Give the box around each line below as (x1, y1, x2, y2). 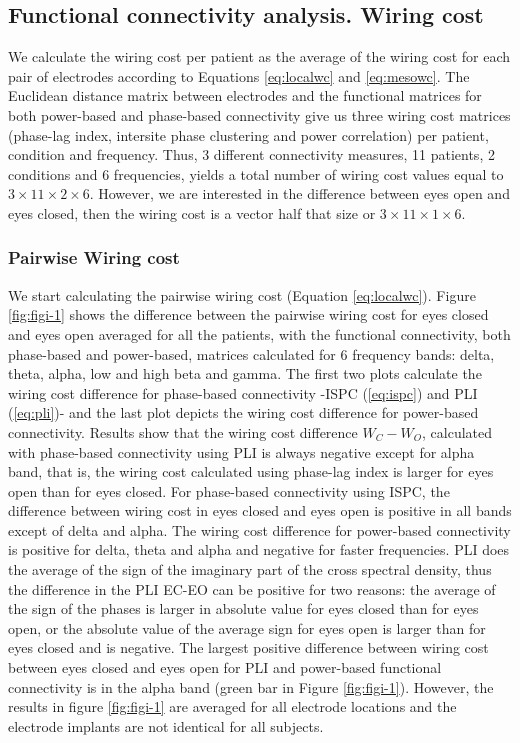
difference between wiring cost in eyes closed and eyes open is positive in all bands (8, 500, 512, 521)
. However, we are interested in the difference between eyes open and (89, 183, 510, 204)
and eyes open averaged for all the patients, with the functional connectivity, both (8, 323, 511, 344)
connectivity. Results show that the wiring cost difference (8, 421, 358, 442)
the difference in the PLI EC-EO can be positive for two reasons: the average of (8, 578, 496, 599)
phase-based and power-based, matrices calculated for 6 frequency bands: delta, (8, 343, 495, 364)
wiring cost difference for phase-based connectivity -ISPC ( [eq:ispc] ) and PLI (8, 382, 478, 403)
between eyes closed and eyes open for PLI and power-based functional (8, 657, 442, 678)
